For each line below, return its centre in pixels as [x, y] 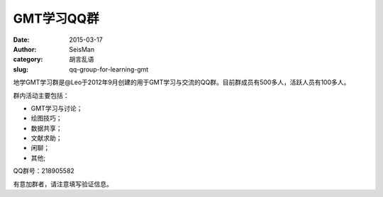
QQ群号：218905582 [44, 171]
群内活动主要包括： [41, 95]
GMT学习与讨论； [57, 108]
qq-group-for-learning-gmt [109, 69]
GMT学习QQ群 [56, 18]
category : [28, 60]
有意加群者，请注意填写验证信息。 [63, 184]
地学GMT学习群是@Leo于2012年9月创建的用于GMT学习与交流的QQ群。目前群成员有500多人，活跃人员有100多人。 [182, 82]
